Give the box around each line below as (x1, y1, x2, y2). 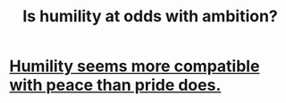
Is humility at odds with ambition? (21, 6, 279, 27)
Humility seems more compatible (9, 56, 260, 76)
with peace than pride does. (9, 75, 222, 95)
